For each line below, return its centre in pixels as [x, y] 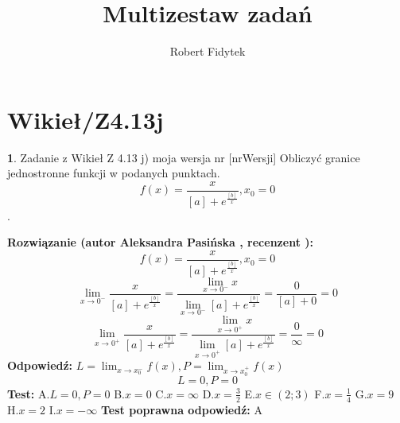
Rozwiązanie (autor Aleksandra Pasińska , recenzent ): [160, 242]
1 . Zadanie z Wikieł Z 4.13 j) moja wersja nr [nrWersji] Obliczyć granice [184, 157]
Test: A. [29, 393]
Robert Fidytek [208, 51]
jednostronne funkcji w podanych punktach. [114, 173]
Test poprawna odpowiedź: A [181, 409]
